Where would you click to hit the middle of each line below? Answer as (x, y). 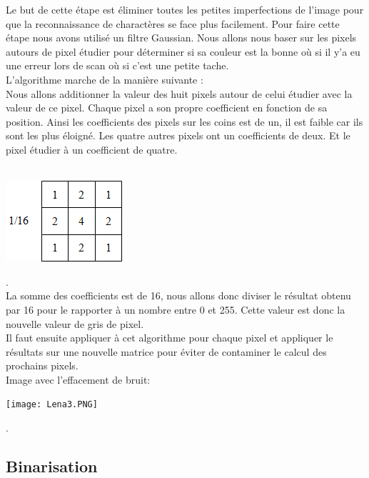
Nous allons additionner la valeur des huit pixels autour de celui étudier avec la (179, 93)
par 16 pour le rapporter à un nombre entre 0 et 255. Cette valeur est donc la (176, 309)
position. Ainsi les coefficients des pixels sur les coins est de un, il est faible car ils (184, 121)
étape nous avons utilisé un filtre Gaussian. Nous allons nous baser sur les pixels (181, 38)
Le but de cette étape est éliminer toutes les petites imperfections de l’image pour (185, 9)
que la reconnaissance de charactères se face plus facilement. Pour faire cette (173, 23)
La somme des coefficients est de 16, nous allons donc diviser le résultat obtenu (178, 295)
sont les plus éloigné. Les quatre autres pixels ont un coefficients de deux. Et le (178, 135)
